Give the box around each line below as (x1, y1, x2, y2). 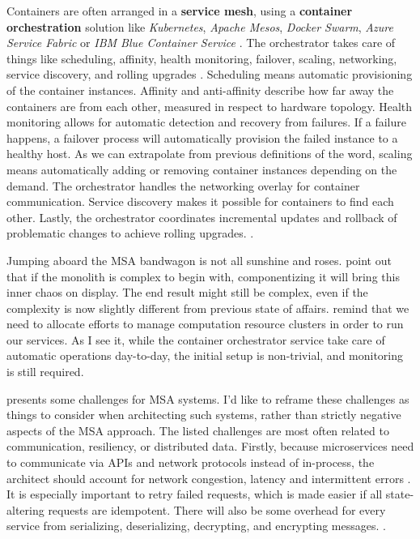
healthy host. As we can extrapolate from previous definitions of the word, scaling (6, 145, 413, 162)
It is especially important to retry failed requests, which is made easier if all (6, 486, 383, 503)
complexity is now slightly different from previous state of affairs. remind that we (6, 299, 409, 316)
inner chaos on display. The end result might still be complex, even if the (6, 284, 368, 301)
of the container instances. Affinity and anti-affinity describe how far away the (6, 81, 394, 98)
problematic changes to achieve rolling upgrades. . (6, 225, 254, 242)
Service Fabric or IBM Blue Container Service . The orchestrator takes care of (6, 34, 396, 51)
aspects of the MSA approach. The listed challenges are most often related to (6, 421, 389, 438)
